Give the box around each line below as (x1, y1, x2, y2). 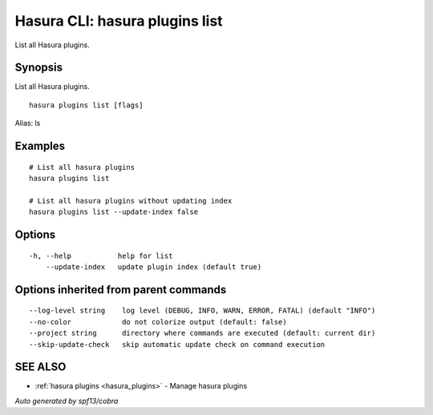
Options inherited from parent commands (14, 283, 227, 296)
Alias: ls (14, 119, 41, 128)
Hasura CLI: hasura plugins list (14, 12, 224, 30)
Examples (14, 139, 66, 153)
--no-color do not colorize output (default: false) (29, 317, 288, 326)
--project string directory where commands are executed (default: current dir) (29, 328, 376, 338)
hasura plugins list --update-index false (29, 207, 199, 216)
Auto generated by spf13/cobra (14, 396, 119, 405)
